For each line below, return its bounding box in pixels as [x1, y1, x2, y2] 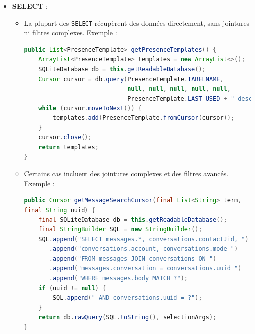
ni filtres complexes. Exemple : [24, 27, 117, 38]
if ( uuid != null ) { [38, 284, 106, 292]
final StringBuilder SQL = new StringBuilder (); [38, 225, 202, 233]
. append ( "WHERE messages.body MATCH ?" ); [49, 274, 188, 282]
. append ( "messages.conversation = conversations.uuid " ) [49, 265, 242, 272]
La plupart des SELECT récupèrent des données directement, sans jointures [24, 17, 250, 28]
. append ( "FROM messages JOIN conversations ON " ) [49, 255, 217, 262]
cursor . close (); [38, 134, 92, 141]
